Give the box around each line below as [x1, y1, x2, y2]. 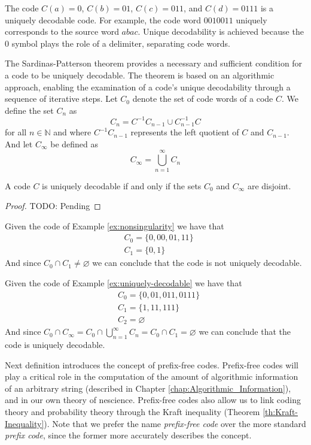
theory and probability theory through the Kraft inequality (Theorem [5, 405, 260, 417]
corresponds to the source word [5, 25, 119, 38]
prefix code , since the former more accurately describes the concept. [5, 429, 252, 441]
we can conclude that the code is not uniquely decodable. [92, 256, 302, 269]
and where [53, 126, 92, 138]
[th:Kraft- [263, 405, 298, 417]
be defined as [50, 137, 99, 150]
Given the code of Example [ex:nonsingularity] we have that [5, 219, 224, 232]
